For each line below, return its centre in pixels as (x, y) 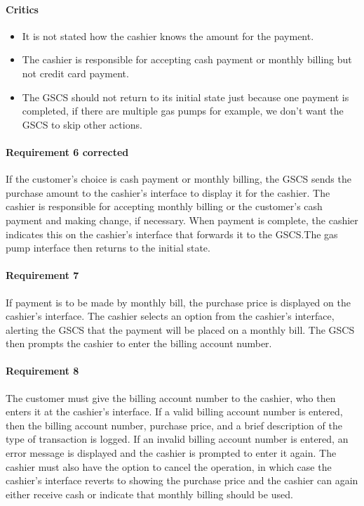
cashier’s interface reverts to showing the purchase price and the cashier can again (182, 480)
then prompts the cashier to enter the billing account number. (139, 343)
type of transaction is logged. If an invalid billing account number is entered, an (177, 439)
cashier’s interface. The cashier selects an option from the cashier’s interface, (170, 316)
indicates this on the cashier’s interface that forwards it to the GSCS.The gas (172, 234)
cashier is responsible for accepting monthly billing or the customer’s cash (164, 206)
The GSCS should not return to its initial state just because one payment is (186, 97)
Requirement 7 (42, 275)
